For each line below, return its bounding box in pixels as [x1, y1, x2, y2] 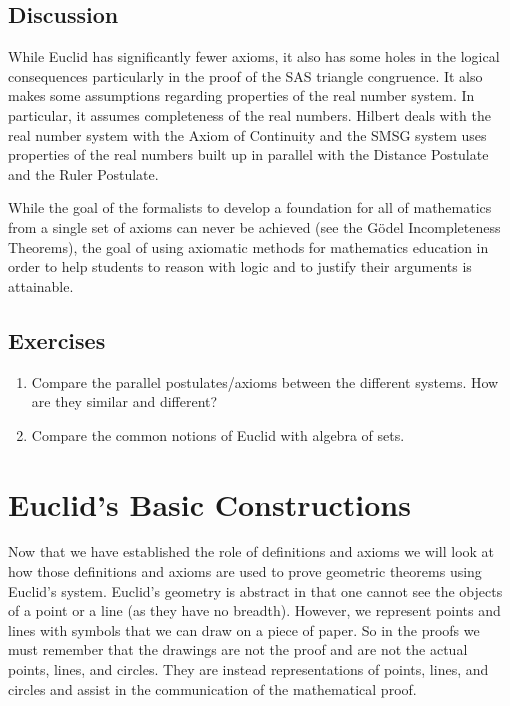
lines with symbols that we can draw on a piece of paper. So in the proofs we [8, 619, 480, 640]
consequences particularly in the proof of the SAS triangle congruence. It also [8, 65, 483, 86]
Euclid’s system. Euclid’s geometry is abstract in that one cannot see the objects [8, 580, 503, 601]
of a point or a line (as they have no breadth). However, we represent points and [8, 600, 501, 621]
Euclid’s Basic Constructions [8, 483, 411, 524]
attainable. [8, 275, 74, 296]
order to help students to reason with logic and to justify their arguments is [8, 256, 472, 277]
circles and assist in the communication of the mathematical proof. [8, 678, 417, 699]
